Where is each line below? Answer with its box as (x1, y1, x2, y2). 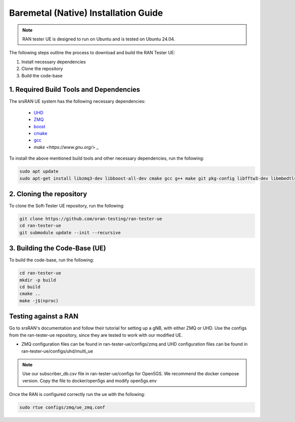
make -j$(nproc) (19, 298, 59, 303)
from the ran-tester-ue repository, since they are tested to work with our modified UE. (9, 332, 183, 338)
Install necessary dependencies (21, 59, 86, 65)
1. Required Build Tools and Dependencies (9, 85, 140, 94)
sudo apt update (19, 169, 59, 175)
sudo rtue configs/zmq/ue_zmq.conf (19, 405, 105, 410)
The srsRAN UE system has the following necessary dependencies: (9, 99, 146, 105)
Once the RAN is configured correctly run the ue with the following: (9, 391, 146, 397)
